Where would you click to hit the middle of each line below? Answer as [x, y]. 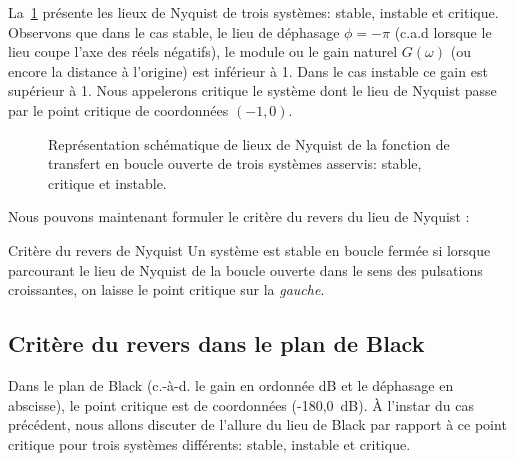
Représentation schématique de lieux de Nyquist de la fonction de [249, 143]
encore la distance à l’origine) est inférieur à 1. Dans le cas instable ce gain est [248, 70]
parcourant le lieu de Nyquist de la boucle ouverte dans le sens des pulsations [245, 269]
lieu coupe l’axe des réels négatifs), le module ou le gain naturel [203, 51]
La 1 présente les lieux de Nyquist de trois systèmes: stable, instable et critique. [253, 12]
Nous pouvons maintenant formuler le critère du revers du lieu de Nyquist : [239, 216]
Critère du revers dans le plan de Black [216, 343]
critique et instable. [107, 182]
